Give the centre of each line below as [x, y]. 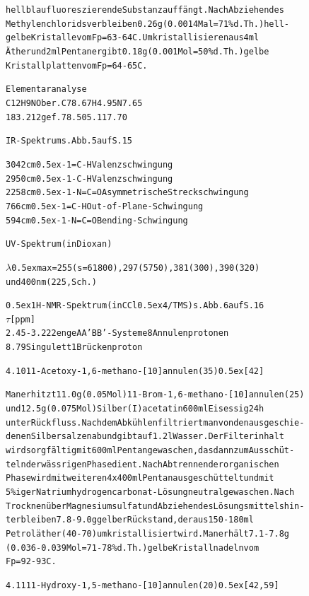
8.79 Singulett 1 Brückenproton [74, 347]
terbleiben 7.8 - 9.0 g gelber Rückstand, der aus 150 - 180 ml [130, 520]
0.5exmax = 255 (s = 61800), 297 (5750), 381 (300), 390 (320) [136, 268]
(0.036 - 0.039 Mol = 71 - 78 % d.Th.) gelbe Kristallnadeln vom [133, 548]
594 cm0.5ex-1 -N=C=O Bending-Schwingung [97, 220]
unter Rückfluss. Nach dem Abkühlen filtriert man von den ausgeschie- [155, 422]
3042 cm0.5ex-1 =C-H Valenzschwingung [89, 164]
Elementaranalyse [46, 89]
